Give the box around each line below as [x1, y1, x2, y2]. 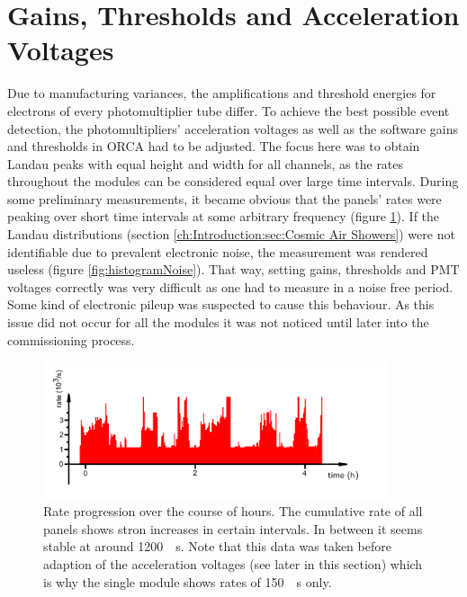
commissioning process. [7, 330, 135, 349]
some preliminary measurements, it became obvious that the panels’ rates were [7, 189, 442, 208]
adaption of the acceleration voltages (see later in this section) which [43, 555, 423, 573]
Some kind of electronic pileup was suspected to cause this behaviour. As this [7, 295, 435, 314]
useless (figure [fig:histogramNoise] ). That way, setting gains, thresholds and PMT [7, 260, 460, 279]
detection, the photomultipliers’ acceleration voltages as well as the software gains [7, 119, 459, 138]
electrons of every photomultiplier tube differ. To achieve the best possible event [7, 101, 450, 120]
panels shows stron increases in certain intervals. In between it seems [43, 519, 423, 538]
